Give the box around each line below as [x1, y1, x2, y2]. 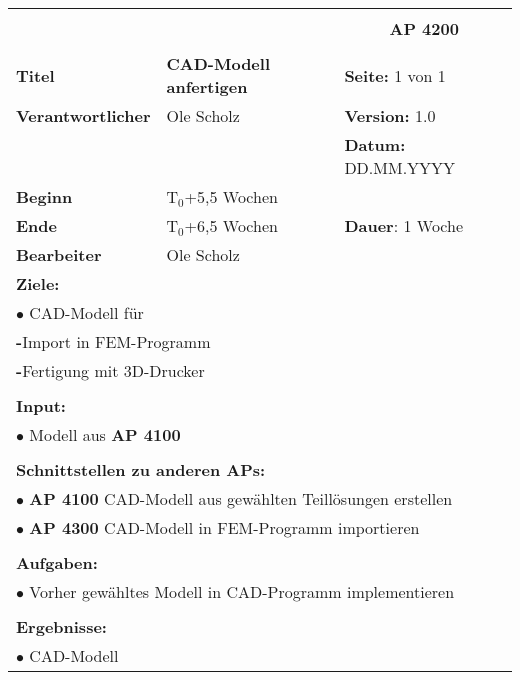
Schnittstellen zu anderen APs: [16, 458, 266, 481]
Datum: [344, 133, 406, 156]
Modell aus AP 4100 [29, 423, 181, 446]
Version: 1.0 [344, 104, 436, 127]
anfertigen [166, 75, 248, 98]
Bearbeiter [16, 243, 102, 266]
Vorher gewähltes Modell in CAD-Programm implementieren [29, 580, 455, 603]
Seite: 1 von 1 [344, 63, 446, 87]
